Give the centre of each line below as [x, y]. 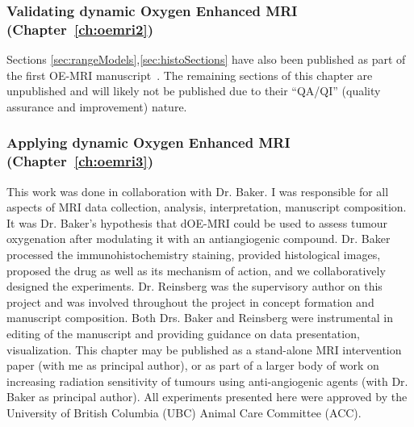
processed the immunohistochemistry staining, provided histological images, [194, 255]
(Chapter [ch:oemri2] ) [80, 29]
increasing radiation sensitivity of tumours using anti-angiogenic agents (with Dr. [207, 381]
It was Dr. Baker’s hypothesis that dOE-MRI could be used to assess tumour [197, 222]
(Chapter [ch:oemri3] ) [80, 161]
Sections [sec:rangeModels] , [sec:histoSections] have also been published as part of [206, 59]
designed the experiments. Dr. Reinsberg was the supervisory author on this [194, 286]
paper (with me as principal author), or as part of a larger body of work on [193, 365]
